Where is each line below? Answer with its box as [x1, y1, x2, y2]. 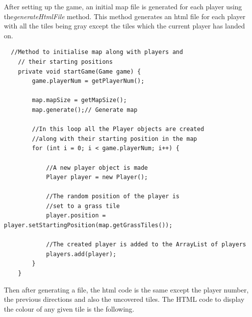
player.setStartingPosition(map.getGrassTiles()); [4, 222, 173, 229]
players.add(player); [46, 250, 117, 258]
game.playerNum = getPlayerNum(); [32, 78, 145, 85]
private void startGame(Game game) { [18, 68, 141, 75]
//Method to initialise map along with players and [11, 49, 183, 56]
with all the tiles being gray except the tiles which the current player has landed [4, 21, 245, 31]
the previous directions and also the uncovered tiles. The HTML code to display [4, 294, 245, 304]
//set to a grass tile [46, 202, 120, 210]
